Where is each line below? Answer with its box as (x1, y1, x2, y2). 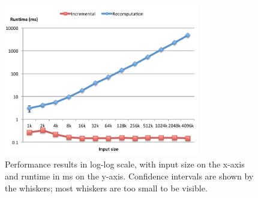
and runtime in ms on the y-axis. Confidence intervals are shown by (5, 170, 254, 182)
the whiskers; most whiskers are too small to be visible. (5, 181, 208, 194)
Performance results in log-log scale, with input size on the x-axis (5, 158, 245, 170)
